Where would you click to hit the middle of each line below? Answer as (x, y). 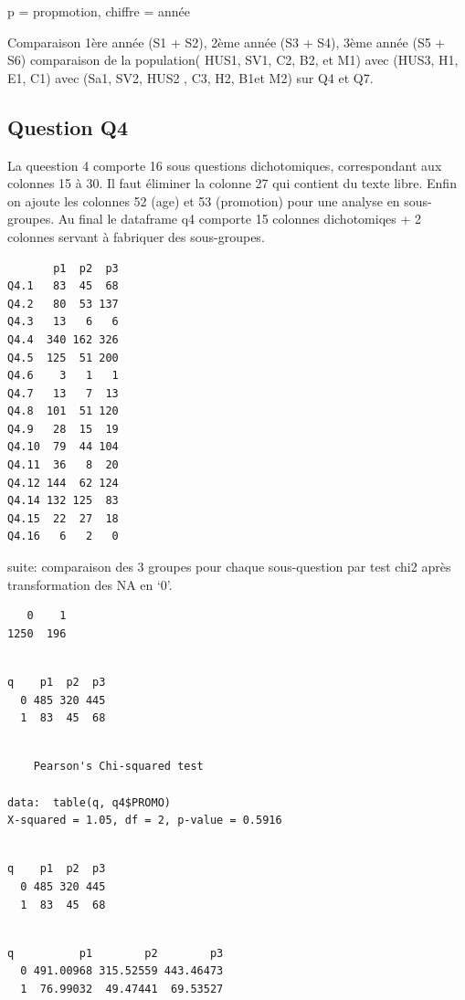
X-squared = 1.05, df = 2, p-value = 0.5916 (145, 821)
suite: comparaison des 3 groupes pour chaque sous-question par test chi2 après (229, 567)
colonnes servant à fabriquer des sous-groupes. (136, 236)
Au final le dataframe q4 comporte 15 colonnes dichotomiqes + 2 (239, 219)
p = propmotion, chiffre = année (99, 11)
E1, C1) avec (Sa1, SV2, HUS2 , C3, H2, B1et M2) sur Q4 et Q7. (190, 77)
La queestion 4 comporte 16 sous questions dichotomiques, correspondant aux (225, 165)
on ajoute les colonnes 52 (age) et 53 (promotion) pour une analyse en (204, 200)
